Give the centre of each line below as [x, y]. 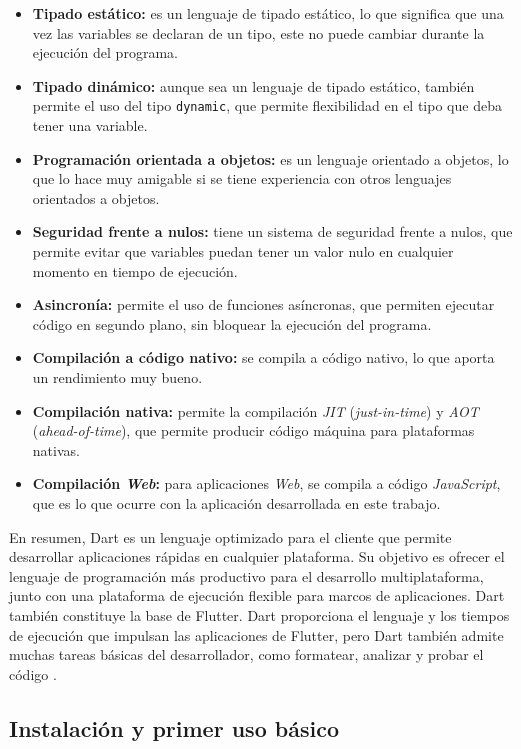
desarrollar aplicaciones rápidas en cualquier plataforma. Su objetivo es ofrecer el [257, 556]
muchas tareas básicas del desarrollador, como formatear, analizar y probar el [246, 654]
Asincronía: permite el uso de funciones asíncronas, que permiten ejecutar [263, 304]
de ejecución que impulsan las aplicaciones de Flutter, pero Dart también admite [256, 634]
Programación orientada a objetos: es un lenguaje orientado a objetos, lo [270, 158]
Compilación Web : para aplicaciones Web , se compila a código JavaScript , [266, 483]
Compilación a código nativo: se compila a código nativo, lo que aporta [263, 357]
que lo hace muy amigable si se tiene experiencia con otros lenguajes [242, 178]
